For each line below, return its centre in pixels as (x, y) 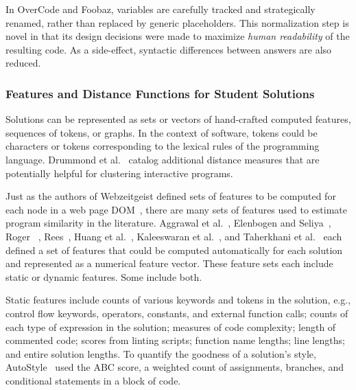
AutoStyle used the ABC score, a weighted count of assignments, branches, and (175, 367)
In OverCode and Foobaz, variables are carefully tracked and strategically (161, 9)
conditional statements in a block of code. (93, 380)
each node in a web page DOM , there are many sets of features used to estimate (177, 209)
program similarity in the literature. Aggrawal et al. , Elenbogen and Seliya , (168, 223)
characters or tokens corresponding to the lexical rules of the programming (163, 146)
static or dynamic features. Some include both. (104, 276)
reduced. (23, 63)
